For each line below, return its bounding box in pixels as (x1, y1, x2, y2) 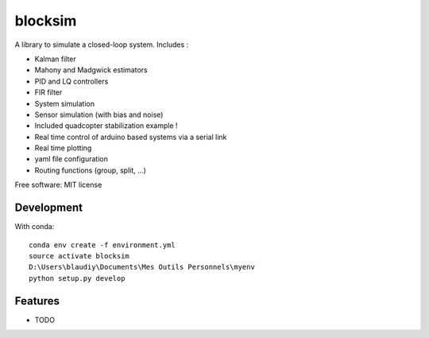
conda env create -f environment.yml (29, 240, 176, 250)
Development (14, 201, 83, 215)
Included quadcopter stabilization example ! (34, 121, 178, 130)
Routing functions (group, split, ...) (34, 165, 147, 175)
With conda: (14, 222, 55, 231)
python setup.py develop (29, 274, 126, 282)
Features (14, 294, 60, 308)
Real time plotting (34, 143, 92, 153)
